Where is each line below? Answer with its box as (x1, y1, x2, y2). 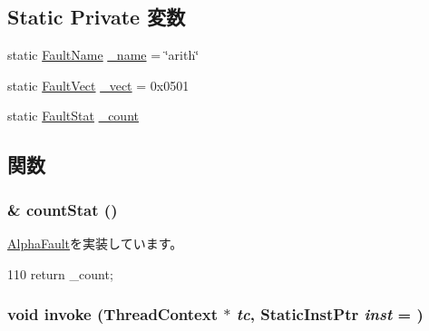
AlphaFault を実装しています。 (7, 233, 183, 252)
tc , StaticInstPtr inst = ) (236, 303, 424, 326)
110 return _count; (7, 264, 113, 283)
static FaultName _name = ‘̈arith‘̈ (7, 45, 200, 64)
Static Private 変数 (7, 3, 186, 31)
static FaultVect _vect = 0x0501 (7, 75, 190, 94)
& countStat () (7, 198, 118, 220)
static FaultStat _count (7, 106, 139, 125)
